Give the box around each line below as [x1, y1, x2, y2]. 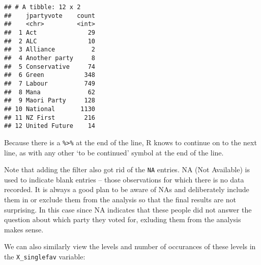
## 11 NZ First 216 [4, 114, 95, 121]
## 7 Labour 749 [4, 79, 95, 87]
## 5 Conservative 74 [4, 63, 95, 70]
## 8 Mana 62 [4, 88, 95, 96]
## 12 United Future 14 [4, 122, 95, 130]
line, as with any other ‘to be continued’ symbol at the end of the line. [4, 147, 224, 157]
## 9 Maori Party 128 [4, 97, 95, 104]
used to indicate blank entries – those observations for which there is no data [4, 174, 244, 184]
